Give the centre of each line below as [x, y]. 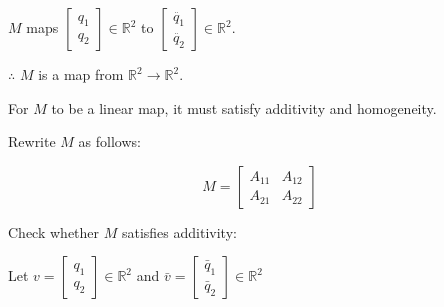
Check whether [54, 231]
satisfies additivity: [179, 231]
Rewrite [32, 141]
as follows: [109, 141]
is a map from [81, 74]
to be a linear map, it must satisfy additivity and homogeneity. [244, 107]
